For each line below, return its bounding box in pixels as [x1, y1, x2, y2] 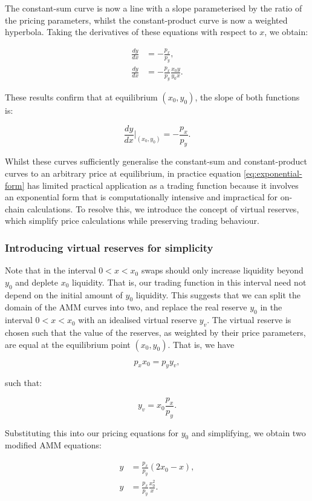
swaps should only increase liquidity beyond [141, 264, 304, 277]
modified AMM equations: [5, 439, 102, 451]
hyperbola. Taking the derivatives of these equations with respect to [5, 25, 257, 38]
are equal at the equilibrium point [5, 338, 131, 350]
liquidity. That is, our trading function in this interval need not [72, 275, 307, 288]
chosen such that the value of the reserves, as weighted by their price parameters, [5, 326, 306, 339]
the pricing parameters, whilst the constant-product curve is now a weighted [5, 13, 288, 26]
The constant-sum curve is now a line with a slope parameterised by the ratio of [5, 2, 302, 14]
